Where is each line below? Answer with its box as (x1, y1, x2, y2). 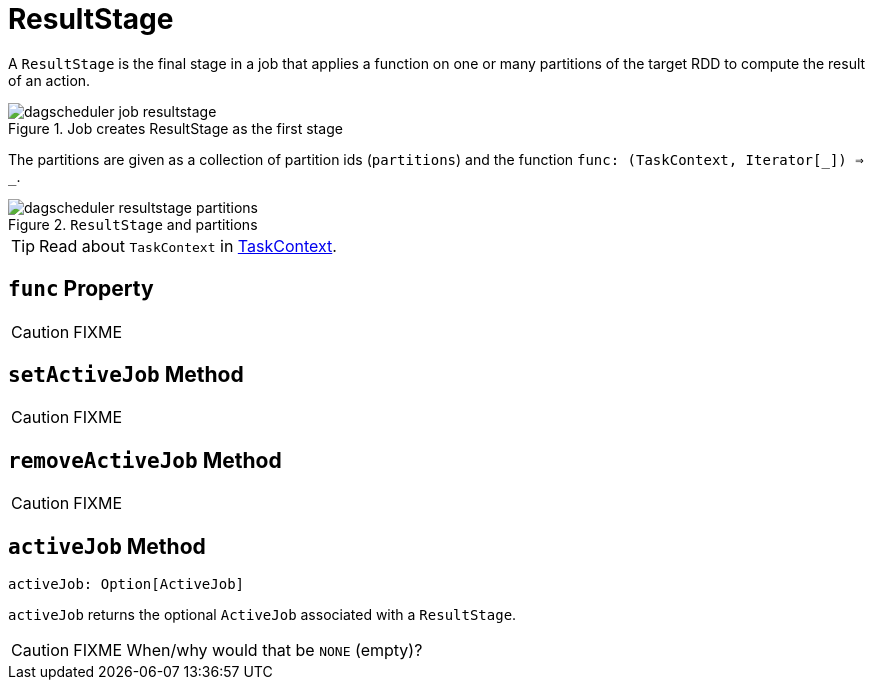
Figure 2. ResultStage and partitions (8, 215, 258, 233)
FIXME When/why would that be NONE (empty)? (73, 640, 423, 661)
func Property (8, 276, 154, 302)
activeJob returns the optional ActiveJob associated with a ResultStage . (8, 606, 517, 624)
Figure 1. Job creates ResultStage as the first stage (8, 119, 343, 137)
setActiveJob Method (8, 362, 244, 388)
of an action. (8, 71, 91, 89)
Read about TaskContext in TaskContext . (39, 235, 337, 256)
